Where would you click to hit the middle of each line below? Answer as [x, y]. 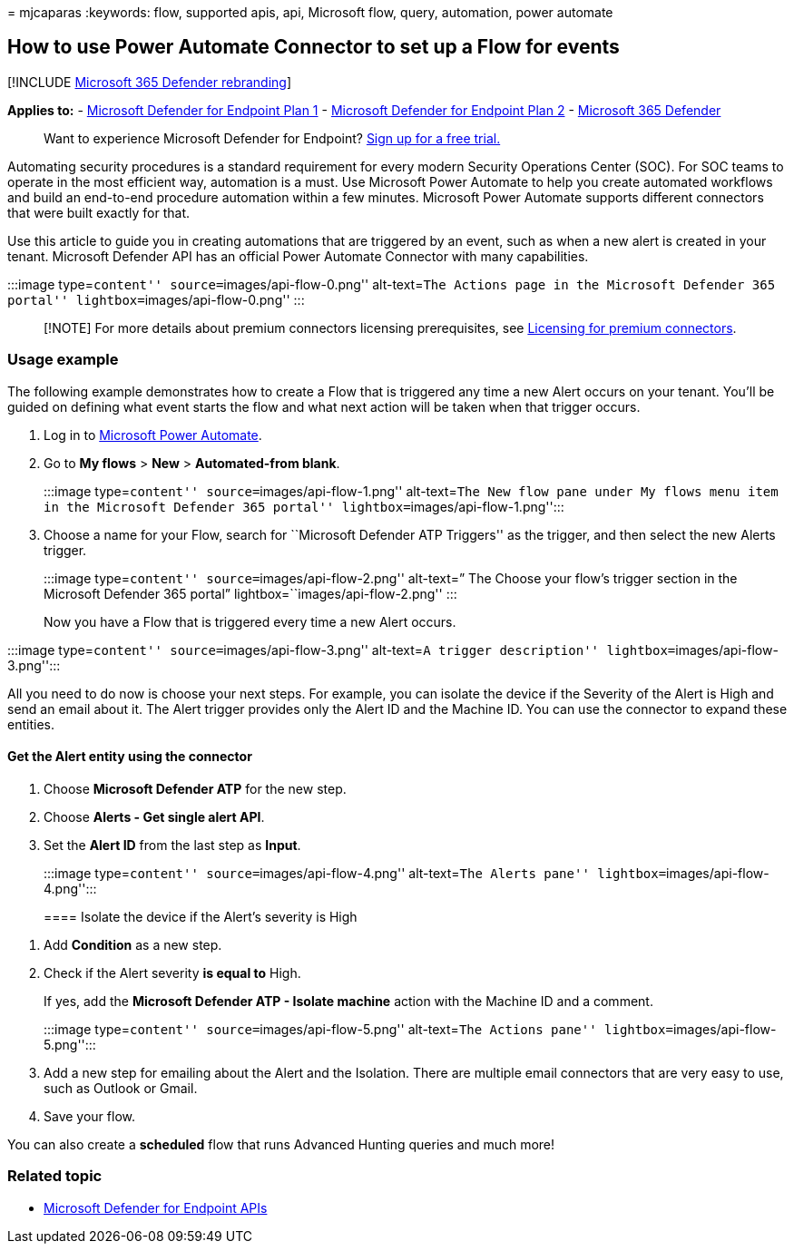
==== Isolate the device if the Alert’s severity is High [201, 916]
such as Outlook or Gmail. [121, 1088]
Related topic [55, 1176]
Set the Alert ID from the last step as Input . [172, 845]
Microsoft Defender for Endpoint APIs [156, 1207]
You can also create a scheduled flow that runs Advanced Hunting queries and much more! [281, 1144]
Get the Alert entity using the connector [130, 757]
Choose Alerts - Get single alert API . [154, 816]
